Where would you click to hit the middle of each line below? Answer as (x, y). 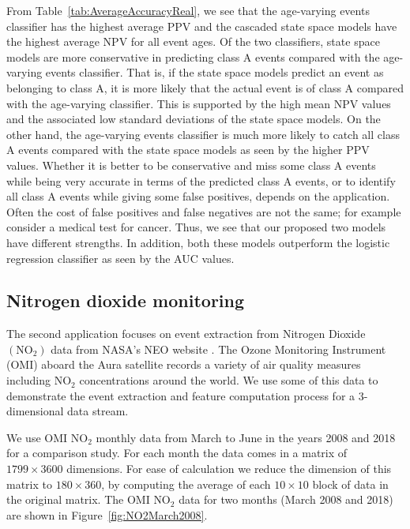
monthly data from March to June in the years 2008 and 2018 (246, 437)
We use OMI (37, 437)
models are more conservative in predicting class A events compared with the (193, 56)
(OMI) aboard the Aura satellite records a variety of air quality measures (184, 364)
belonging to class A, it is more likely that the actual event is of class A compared (205, 87)
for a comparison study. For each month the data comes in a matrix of (177, 453)
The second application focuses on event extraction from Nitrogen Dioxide (186, 334)
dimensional (35, 411)
